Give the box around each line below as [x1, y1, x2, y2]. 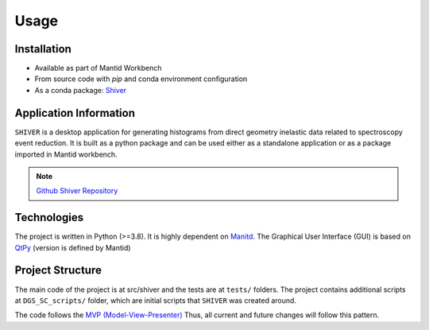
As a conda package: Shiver [34, 85, 127, 95]
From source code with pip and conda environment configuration [34, 74, 248, 83]
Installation [14, 42, 71, 56]
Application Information [14, 106, 135, 119]
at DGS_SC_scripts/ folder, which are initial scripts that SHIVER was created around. [14, 295, 297, 305]
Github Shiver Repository [36, 186, 118, 196]
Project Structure [14, 263, 102, 278]
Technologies [14, 211, 84, 224]
